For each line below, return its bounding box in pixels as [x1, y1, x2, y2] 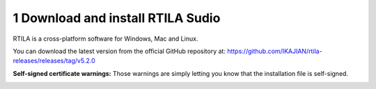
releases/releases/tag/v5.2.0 [13, 57, 95, 65]
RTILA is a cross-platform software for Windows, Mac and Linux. [13, 34, 198, 43]
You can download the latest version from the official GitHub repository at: [13, 47, 226, 55]
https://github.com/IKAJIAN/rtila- [227, 47, 323, 55]
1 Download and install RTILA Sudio [13, 10, 221, 26]
